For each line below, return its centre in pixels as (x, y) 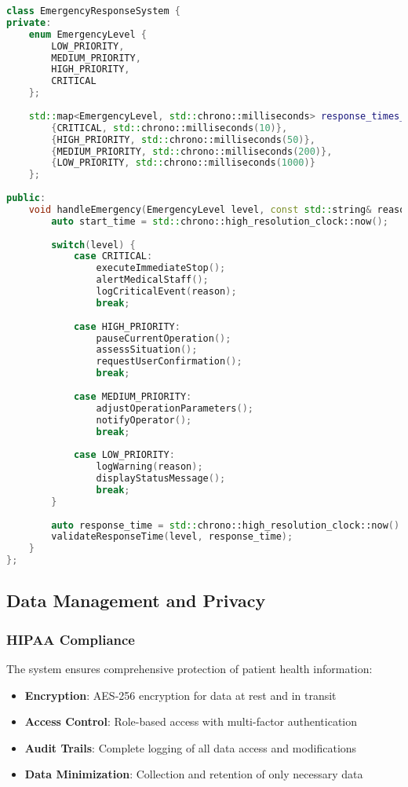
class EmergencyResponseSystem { (93, 11)
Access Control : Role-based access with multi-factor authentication (191, 721)
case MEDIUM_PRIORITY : (133, 396)
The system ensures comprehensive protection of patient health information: (189, 668)
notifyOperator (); (144, 420)
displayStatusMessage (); (161, 478)
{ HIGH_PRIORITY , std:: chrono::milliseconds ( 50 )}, (183, 139)
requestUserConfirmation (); (169, 362)
